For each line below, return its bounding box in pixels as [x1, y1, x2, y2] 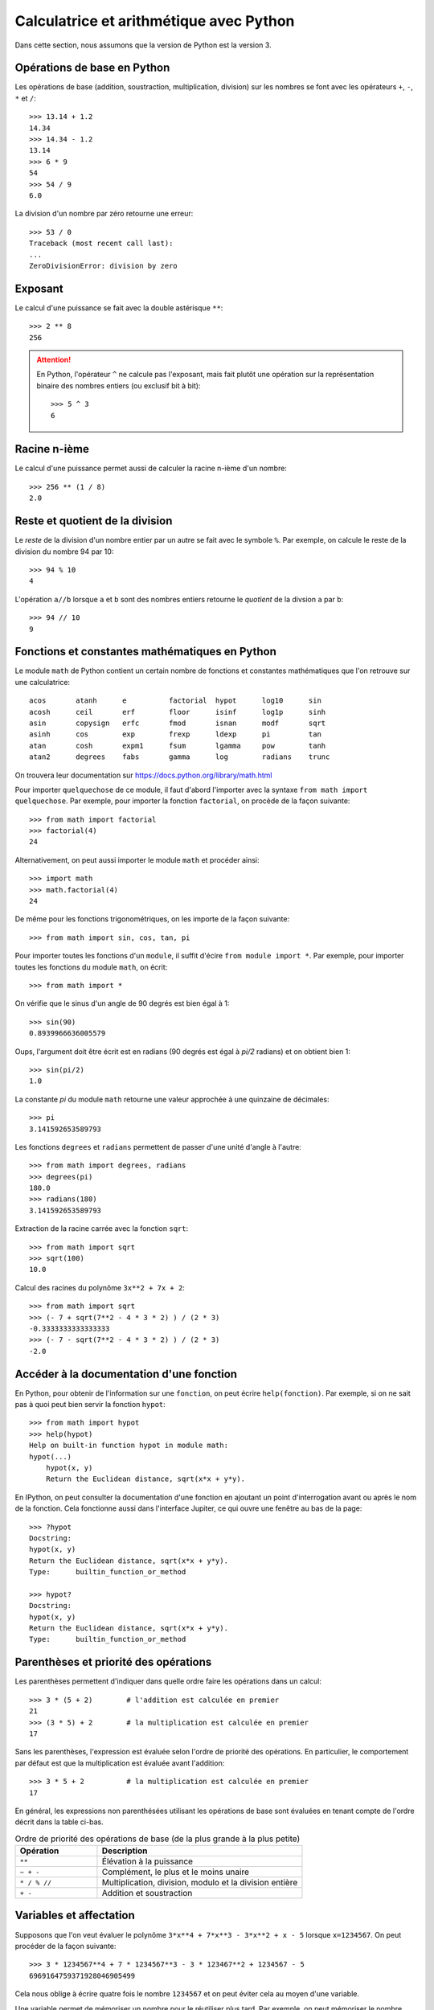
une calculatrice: [14, 677, 71, 687]
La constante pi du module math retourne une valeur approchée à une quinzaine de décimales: [14, 1094, 330, 1104]
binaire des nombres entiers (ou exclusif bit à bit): [36, 380, 201, 390]
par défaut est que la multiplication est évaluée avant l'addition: [14, 1758, 225, 1768]
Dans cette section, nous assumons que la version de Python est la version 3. [14, 40, 272, 50]
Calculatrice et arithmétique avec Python [14, 12, 295, 30]
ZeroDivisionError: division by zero [29, 261, 178, 270]
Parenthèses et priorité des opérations [14, 1655, 212, 1669]
